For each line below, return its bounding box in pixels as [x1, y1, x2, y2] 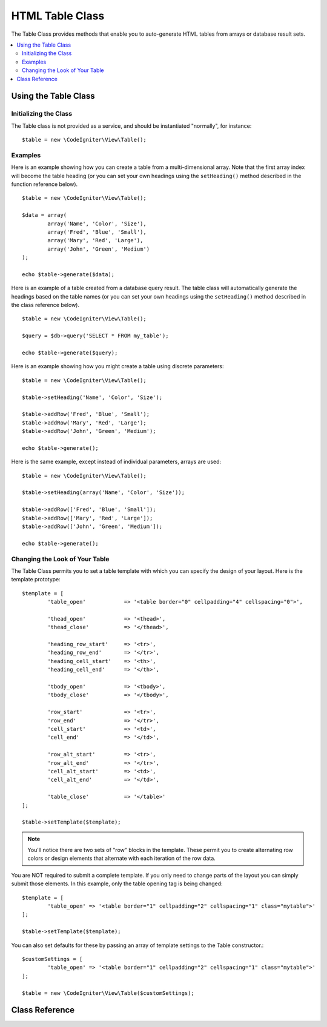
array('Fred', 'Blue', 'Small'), [47, 228, 147, 236]
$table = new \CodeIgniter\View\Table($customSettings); [22, 989, 195, 996]
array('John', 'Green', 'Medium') [47, 245, 150, 253]
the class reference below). [11, 302, 80, 309]
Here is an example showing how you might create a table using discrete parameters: [11, 363, 224, 370]
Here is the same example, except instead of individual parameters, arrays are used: [11, 458, 222, 466]
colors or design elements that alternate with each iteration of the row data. [27, 854, 216, 862]
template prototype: [11, 576, 61, 583]
